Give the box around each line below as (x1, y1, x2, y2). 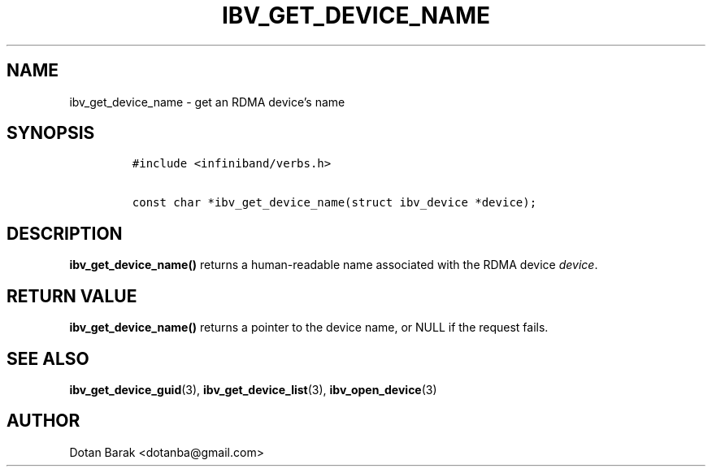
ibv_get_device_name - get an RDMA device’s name (69, 94, 345, 109)
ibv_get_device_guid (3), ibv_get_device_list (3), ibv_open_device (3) (69, 382, 437, 397)
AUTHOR (7, 410, 80, 432)
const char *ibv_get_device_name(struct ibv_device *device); (132, 196, 537, 210)
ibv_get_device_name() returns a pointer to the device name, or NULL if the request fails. (69, 320, 549, 335)
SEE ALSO (7, 348, 89, 369)
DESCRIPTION (7, 223, 123, 244)
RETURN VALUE (7, 285, 137, 306)
